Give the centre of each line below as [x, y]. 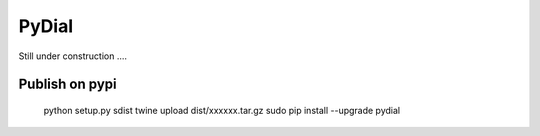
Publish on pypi [67, 84]
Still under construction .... [73, 56]
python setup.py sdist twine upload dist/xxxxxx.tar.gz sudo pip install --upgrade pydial [221, 110]
